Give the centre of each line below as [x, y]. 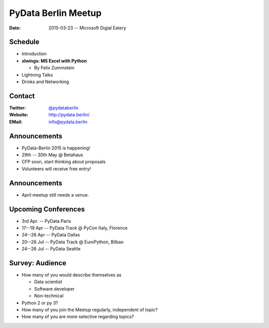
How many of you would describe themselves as [71, 275]
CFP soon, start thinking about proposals [64, 162]
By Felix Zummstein [54, 68]
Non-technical [49, 296]
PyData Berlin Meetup [55, 13]
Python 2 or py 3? [40, 303]
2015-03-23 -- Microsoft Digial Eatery [87, 28]
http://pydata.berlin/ [69, 115]
